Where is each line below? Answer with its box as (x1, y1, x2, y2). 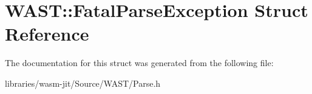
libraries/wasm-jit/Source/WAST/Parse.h (5, 76, 161, 89)
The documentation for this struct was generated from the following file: (5, 56, 274, 69)
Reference (5, 21, 89, 46)
